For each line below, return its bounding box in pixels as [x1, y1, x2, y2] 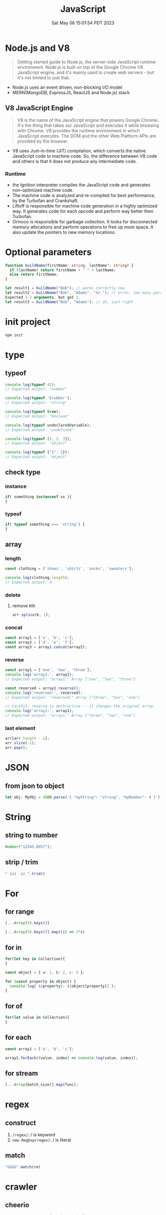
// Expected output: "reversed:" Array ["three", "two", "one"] [5, 695, 140, 700]
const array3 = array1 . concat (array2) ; [5, 645, 87, 650]
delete [5, 591, 21, 598]
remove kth [12, 603, 36, 609]
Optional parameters [5, 246, 92, 258]
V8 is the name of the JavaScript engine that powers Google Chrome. [17, 117, 159, 123]
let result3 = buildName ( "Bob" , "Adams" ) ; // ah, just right [5, 299, 134, 304]
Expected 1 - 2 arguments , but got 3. [5, 295, 81, 300]
